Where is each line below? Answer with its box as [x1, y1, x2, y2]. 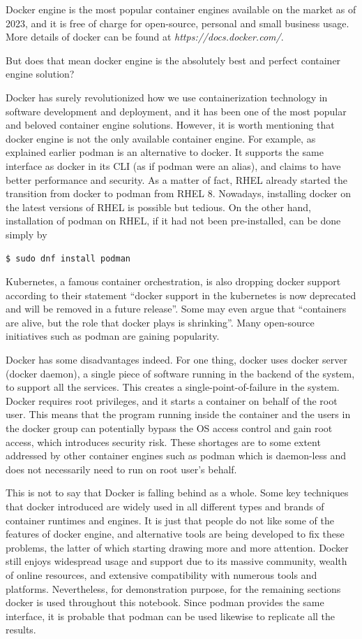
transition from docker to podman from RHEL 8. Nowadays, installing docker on [6, 186, 351, 201]
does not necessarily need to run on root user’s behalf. [6, 461, 237, 476]
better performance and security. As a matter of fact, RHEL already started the [6, 172, 347, 187]
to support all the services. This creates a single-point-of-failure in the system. [6, 380, 340, 394]
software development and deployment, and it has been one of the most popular [6, 103, 347, 118]
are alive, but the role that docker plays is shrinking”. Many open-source [6, 315, 315, 329]
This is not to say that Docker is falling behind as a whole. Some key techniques [6, 485, 349, 500]
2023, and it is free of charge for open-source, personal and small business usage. [6, 15, 349, 30]
